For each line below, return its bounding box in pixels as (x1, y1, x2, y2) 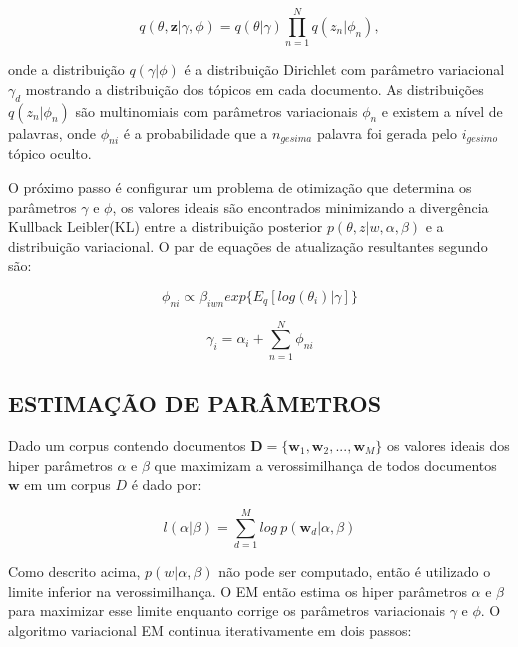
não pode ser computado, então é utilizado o (218, 560, 491, 581)
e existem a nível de (381, 100, 503, 121)
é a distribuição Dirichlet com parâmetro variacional (184, 59, 505, 80)
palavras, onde (8, 122, 97, 143)
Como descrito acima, (8, 560, 141, 581)
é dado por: (131, 474, 202, 495)
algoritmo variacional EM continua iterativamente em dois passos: (8, 619, 412, 640)
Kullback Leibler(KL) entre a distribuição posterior (8, 216, 323, 237)
